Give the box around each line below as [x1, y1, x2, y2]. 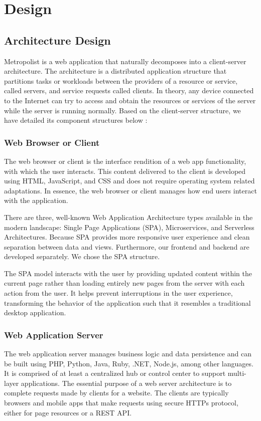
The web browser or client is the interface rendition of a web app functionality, [4, 155, 246, 166]
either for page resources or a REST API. [4, 407, 132, 417]
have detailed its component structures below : [4, 115, 148, 125]
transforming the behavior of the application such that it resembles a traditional [4, 297, 251, 308]
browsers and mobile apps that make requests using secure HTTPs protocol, [4, 397, 238, 408]
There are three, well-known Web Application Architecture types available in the [4, 212, 253, 222]
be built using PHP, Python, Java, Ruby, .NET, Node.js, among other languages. [4, 358, 253, 368]
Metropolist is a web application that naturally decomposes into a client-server [4, 56, 246, 66]
